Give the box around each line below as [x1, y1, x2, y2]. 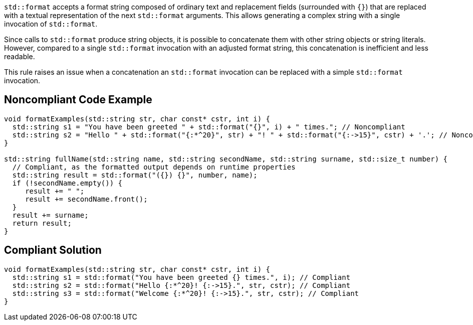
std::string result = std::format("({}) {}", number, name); [12, 171, 258, 179]
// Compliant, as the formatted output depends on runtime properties [12, 162, 296, 171]
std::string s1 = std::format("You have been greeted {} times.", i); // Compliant [12, 273, 351, 281]
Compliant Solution [4, 244, 102, 257]
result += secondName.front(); [25, 195, 148, 203]
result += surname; [12, 211, 89, 219]
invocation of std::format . [4, 20, 98, 28]
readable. [4, 52, 35, 61]
